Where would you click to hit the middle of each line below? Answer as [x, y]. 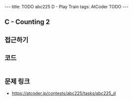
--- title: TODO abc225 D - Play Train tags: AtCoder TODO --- [66, 7]
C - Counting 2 [27, 22]
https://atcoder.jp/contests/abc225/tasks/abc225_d [64, 93]
